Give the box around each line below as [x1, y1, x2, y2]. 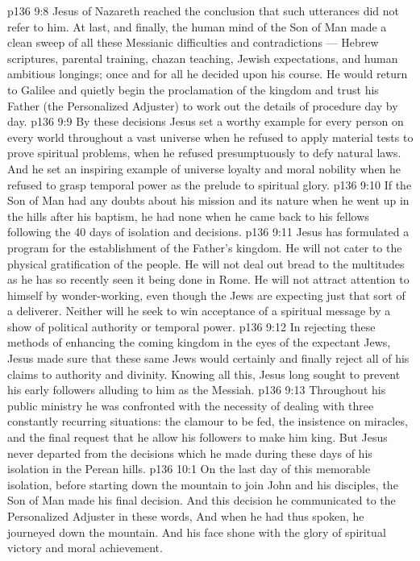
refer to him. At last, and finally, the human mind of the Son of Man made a [7, 18, 387, 35]
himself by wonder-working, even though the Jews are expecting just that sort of [7, 286, 405, 303]
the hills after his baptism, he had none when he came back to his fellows [7, 207, 369, 224]
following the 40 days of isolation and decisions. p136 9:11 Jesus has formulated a [7, 223, 410, 240]
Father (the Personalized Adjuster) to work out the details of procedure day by [7, 97, 398, 114]
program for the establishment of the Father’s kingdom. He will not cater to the [7, 239, 402, 256]
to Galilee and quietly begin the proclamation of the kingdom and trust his [7, 81, 379, 98]
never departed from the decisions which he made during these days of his [7, 444, 372, 461]
